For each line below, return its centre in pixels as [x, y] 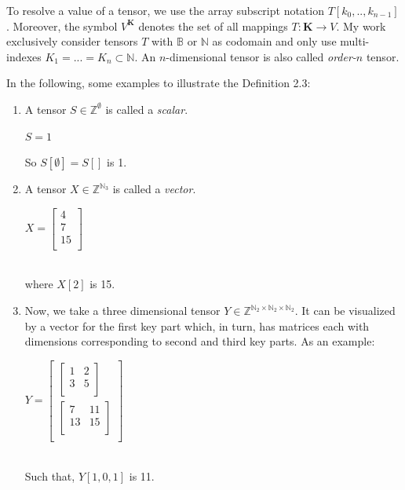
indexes [24, 56]
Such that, [50, 475]
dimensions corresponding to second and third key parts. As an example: [200, 341]
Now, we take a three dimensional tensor [122, 311]
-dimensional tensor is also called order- [261, 56]
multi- [355, 41]
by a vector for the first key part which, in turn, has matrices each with [197, 325]
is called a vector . [154, 189]
